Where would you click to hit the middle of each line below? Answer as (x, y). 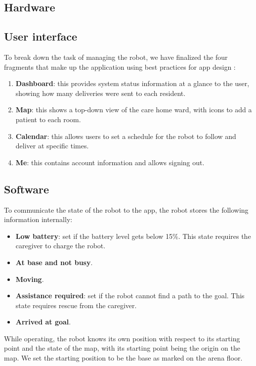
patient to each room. (48, 119)
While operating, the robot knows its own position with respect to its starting (122, 338)
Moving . (30, 279)
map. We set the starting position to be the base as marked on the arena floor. (123, 358)
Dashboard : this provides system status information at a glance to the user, (132, 83)
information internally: (38, 219)
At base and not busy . (54, 262)
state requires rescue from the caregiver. (76, 305)
